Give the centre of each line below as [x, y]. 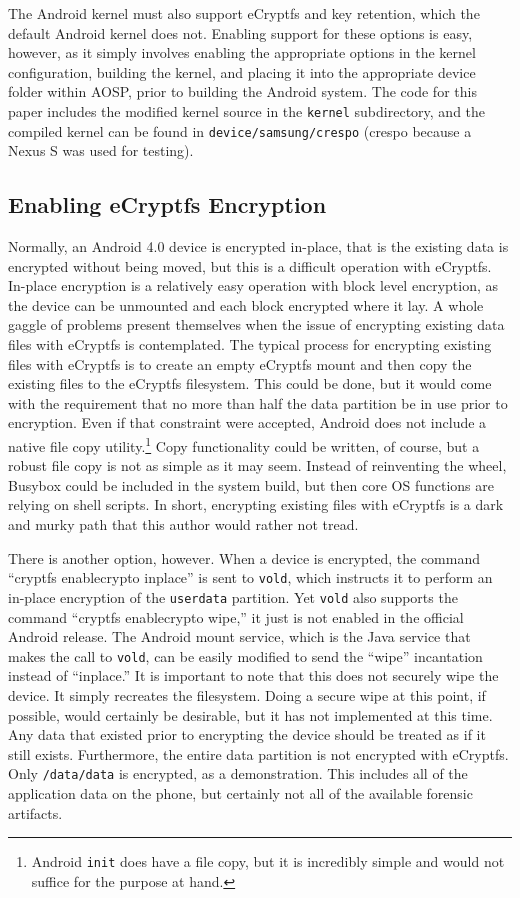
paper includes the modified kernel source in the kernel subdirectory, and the [247, 110]
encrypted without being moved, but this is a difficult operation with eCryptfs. [250, 265]
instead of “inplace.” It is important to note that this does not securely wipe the [253, 675]
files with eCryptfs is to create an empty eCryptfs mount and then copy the [240, 363]
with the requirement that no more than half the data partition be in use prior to [258, 402]
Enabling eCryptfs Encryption [167, 204]
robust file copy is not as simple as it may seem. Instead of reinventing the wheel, [257, 465]
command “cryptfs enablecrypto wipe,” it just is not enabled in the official [236, 616]
